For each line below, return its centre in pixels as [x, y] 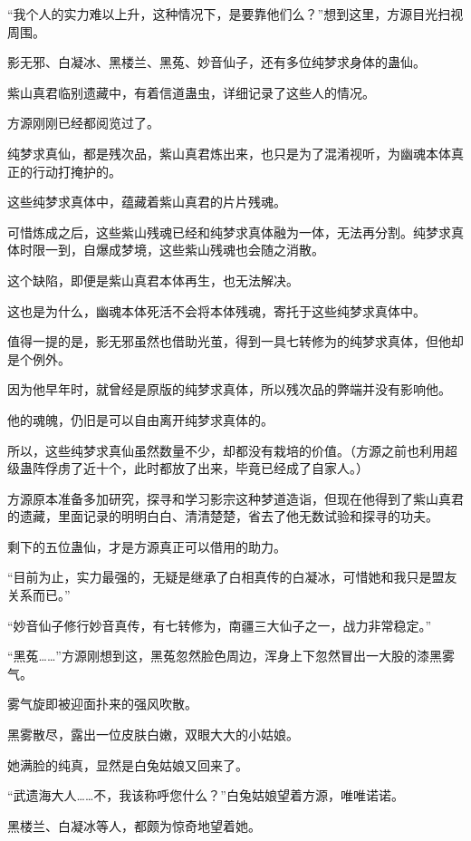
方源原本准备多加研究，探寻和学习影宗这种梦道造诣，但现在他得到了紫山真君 [235, 498]
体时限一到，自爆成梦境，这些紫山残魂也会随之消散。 [166, 250]
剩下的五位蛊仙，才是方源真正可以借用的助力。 [147, 546]
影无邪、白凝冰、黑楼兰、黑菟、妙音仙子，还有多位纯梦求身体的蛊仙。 [216, 62]
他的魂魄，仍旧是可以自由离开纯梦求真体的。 [140, 419]
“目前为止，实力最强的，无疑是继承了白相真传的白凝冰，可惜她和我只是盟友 [232, 577]
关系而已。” [39, 595]
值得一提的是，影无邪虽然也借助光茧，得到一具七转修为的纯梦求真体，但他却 [235, 341]
